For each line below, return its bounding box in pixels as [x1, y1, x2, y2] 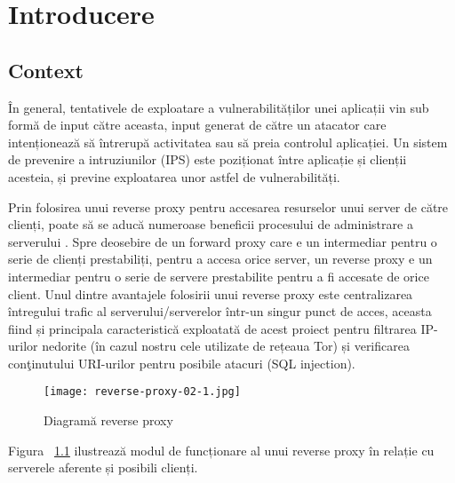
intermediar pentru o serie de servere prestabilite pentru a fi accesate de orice [8, 266, 429, 285]
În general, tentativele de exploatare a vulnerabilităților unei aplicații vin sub [8, 98, 429, 116]
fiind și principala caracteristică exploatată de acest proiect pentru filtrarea [8, 319, 417, 337]
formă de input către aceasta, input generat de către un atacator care [8, 115, 387, 134]
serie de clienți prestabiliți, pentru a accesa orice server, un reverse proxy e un [8, 249, 433, 268]
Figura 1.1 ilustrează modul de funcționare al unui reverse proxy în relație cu [8, 440, 435, 459]
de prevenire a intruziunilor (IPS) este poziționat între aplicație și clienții [8, 150, 407, 169]
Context [8, 56, 84, 83]
